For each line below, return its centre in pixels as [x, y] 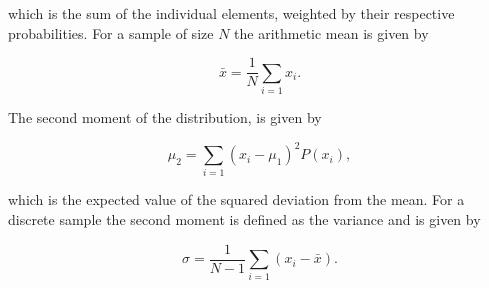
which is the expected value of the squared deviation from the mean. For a [236, 199]
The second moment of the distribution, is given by [165, 116]
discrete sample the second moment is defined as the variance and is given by [244, 219]
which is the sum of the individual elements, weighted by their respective [231, 13]
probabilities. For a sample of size [111, 32]
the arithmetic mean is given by [331, 32]
